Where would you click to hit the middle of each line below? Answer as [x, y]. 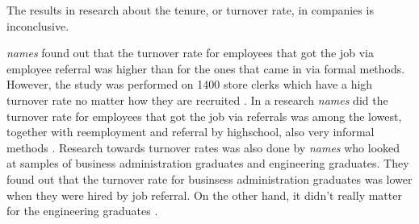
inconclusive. [38, 25]
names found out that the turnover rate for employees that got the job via [190, 53]
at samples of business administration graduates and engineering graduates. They [208, 163]
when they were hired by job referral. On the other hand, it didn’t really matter [204, 195]
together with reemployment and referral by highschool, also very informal [191, 132]
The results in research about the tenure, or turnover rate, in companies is [190, 10]
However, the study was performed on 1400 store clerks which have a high [190, 84]
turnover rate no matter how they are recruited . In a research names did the [197, 100]
